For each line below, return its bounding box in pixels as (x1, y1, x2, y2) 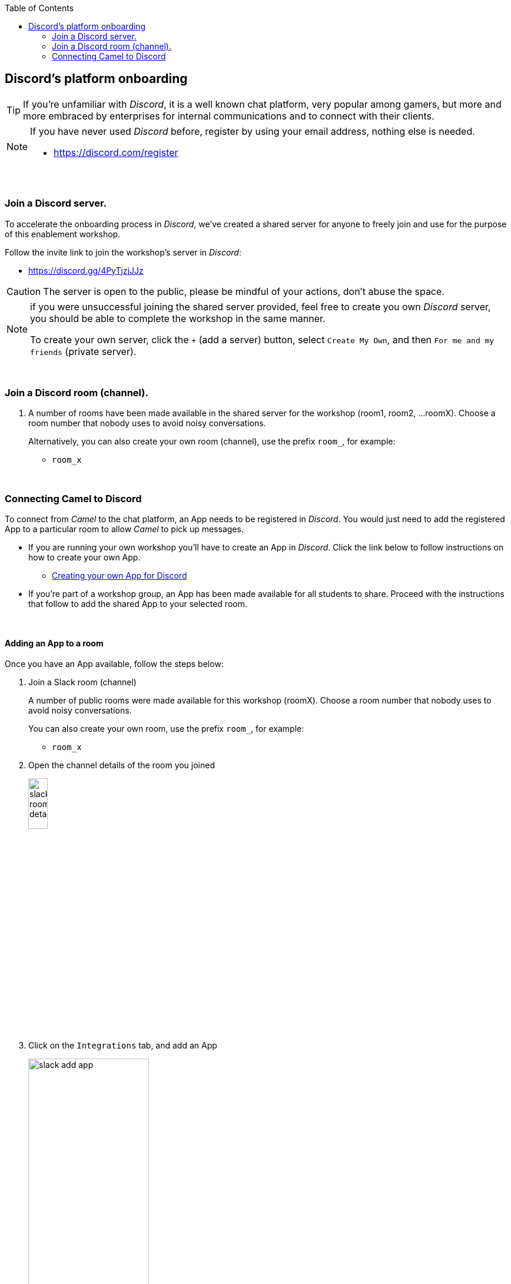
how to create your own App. (28, 552, 141, 563)
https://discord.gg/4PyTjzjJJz (28, 265, 144, 276)
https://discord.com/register (54, 146, 178, 158)
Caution (6, 285, 41, 297)
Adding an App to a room (5, 638, 104, 648)
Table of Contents (5, 3, 74, 13)
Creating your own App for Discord (52, 570, 187, 581)
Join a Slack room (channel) (28, 677, 137, 688)
